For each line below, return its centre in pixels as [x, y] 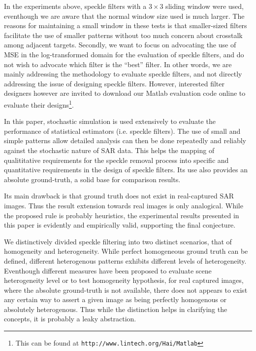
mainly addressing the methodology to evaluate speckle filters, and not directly [123, 74]
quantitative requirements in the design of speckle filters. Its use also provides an [126, 170]
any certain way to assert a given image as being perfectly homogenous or [115, 299]
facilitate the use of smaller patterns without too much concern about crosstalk [123, 35]
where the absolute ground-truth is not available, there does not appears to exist [126, 290]
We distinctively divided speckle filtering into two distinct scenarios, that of [118, 241]
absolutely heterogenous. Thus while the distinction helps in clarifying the [116, 309]
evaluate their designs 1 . [39, 104]
